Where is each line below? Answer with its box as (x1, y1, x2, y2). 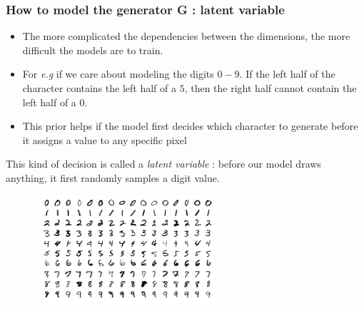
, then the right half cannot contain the (184, 81, 357, 95)
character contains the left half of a (22, 81, 177, 95)
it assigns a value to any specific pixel (22, 132, 187, 147)
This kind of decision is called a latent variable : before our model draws (6, 156, 321, 171)
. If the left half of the (239, 66, 335, 81)
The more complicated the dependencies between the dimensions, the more (22, 29, 350, 44)
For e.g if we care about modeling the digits (22, 66, 214, 81)
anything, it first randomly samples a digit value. (6, 170, 220, 185)
